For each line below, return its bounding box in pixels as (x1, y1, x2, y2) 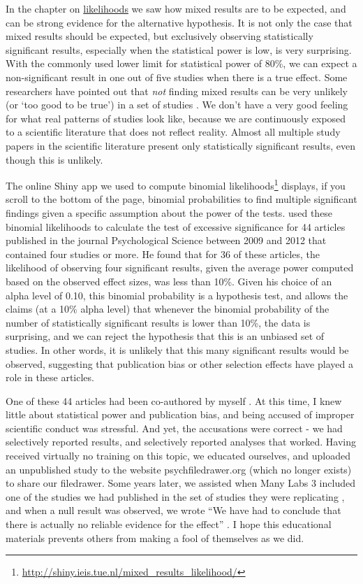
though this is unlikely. (6, 152, 103, 166)
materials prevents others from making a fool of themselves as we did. (6, 530, 304, 545)
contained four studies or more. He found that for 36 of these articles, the (6, 246, 320, 261)
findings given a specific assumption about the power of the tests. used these (6, 205, 333, 220)
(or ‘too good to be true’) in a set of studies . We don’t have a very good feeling (6, 97, 348, 112)
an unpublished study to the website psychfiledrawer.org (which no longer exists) (6, 462, 352, 476)
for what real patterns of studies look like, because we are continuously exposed (6, 111, 346, 125)
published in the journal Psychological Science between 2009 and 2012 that (6, 233, 327, 248)
